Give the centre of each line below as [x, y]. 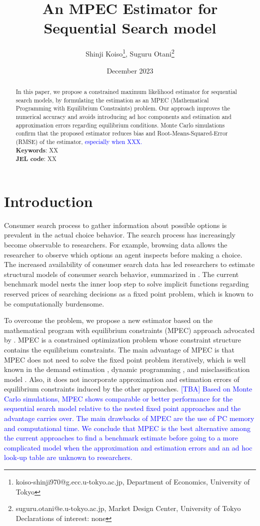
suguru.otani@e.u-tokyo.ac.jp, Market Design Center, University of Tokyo [128, 508]
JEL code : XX [36, 159]
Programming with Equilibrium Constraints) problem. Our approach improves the [123, 108]
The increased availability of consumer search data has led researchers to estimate [129, 264]
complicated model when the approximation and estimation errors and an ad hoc [128, 447]
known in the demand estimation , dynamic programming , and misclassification [127, 369]
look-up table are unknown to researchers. [68, 457]
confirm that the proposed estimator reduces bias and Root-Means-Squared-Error [122, 133]
